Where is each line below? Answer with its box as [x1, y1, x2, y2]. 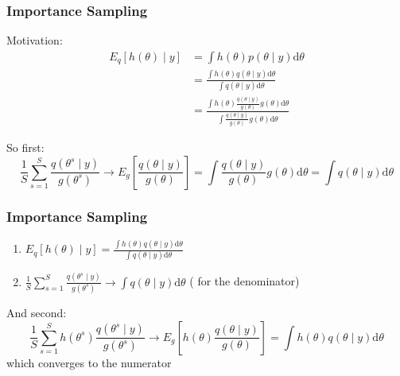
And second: [6, 304, 67, 320]
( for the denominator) [189, 273, 300, 289]
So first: [6, 138, 45, 155]
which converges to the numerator [6, 354, 172, 370]
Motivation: [6, 32, 63, 48]
